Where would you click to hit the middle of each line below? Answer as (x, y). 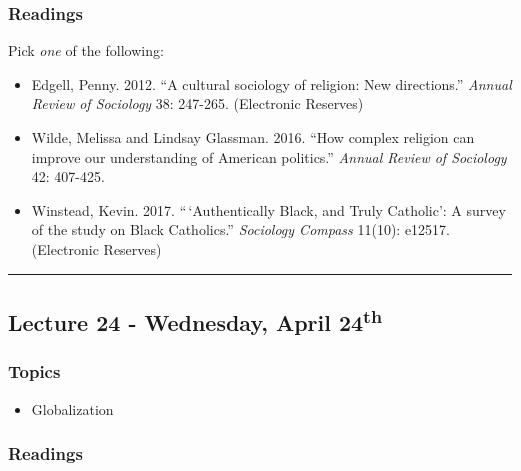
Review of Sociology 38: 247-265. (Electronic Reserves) (197, 103)
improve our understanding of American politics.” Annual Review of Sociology (269, 156)
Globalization (72, 408)
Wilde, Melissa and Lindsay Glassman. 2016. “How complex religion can (253, 137)
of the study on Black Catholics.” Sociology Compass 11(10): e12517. (241, 229)
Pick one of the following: (86, 50)
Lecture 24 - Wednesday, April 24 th (195, 319)
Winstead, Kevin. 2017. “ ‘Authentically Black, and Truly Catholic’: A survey (268, 209)
